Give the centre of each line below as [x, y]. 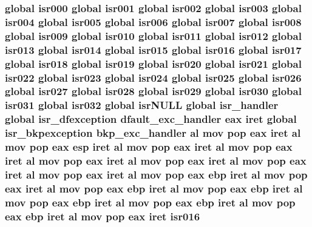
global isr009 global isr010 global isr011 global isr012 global [153, 35]
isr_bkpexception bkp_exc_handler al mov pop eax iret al [153, 133]
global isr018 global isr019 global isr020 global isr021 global [153, 63]
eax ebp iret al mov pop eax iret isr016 [103, 216]
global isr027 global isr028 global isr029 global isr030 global [153, 91]
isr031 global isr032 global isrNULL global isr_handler [142, 105]
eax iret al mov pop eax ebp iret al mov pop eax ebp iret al [154, 188]
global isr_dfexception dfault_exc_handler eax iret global [151, 119]
